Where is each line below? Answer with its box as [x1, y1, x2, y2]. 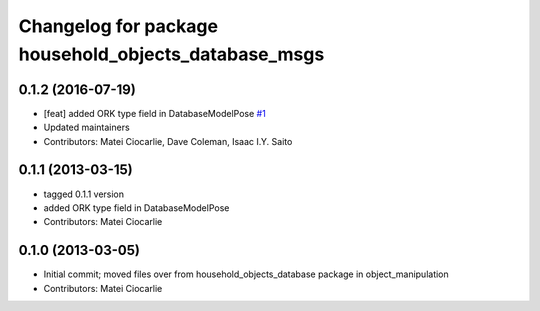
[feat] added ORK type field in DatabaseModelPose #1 [43, 107, 267, 119]
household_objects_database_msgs [18, 43, 325, 65]
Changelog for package [18, 15, 219, 37]
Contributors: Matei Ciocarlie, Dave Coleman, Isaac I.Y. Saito [43, 135, 293, 147]
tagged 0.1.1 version [43, 188, 125, 200]
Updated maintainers [43, 121, 130, 134]
